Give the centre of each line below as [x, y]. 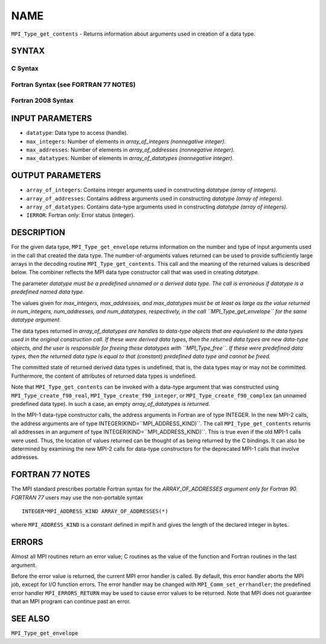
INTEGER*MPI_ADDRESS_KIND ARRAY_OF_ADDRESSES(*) [95, 511]
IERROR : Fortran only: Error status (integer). [81, 215]
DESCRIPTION [38, 233]
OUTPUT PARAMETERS [56, 175]
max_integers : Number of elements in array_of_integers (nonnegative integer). [126, 141]
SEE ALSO [30, 619]
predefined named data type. [48, 292]
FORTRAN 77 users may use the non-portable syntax [77, 497]
